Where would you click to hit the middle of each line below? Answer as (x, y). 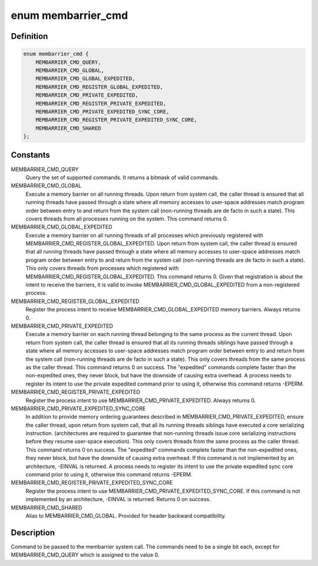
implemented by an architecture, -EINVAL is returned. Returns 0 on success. (118, 499)
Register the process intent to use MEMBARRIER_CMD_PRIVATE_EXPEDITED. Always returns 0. (141, 400)
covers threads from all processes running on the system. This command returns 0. (127, 219)
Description (33, 533)
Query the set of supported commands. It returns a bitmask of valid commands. (122, 177)
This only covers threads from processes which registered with (102, 268)
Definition (29, 36)
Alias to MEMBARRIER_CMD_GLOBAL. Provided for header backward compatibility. (126, 515)
